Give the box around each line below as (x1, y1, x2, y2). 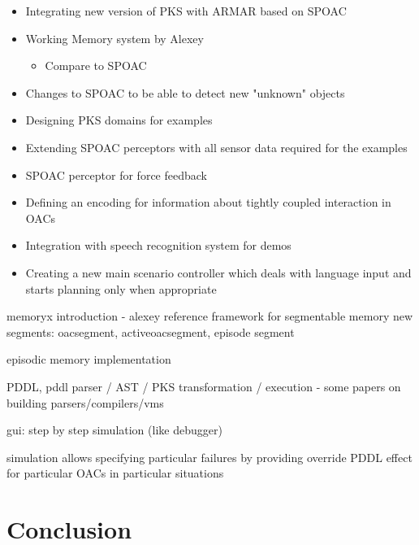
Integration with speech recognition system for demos (25, 237, 292, 254)
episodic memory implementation (6, 351, 171, 368)
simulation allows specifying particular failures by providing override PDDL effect (6, 448, 413, 465)
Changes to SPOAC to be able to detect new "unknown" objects (25, 84, 345, 101)
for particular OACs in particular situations (6, 464, 224, 482)
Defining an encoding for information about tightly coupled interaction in (25, 194, 391, 211)
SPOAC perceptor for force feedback (25, 166, 207, 183)
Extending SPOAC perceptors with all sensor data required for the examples (25, 138, 408, 155)
